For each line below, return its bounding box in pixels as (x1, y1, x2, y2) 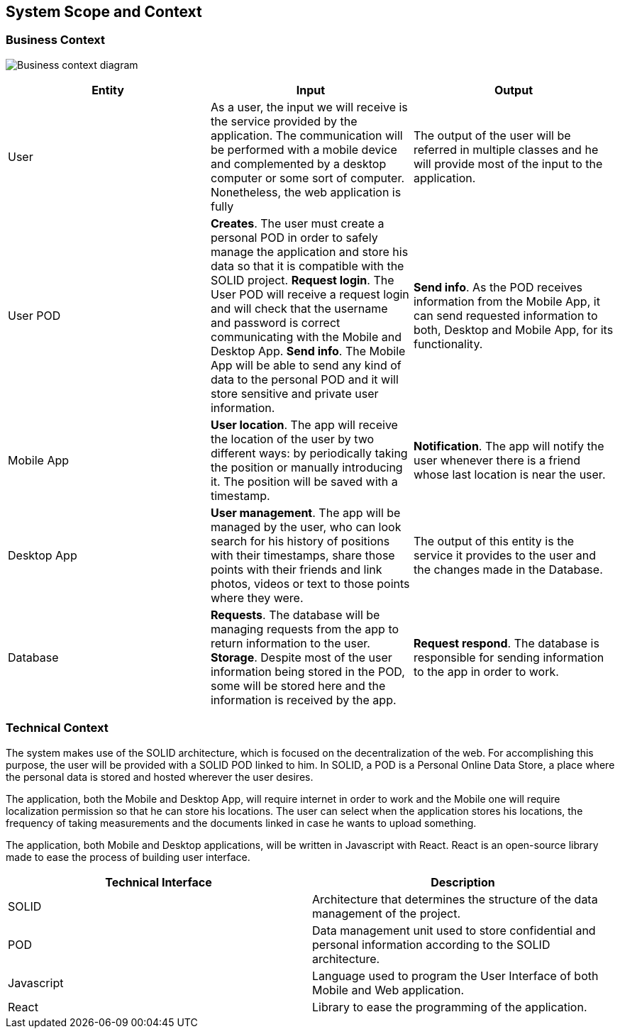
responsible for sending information (413, 650, 604, 665)
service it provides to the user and (413, 547, 596, 562)
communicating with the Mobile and (210, 329, 402, 344)
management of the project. (312, 906, 460, 921)
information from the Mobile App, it (413, 294, 600, 308)
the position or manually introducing (210, 460, 403, 474)
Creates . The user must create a (210, 216, 384, 230)
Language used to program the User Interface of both (312, 968, 599, 983)
